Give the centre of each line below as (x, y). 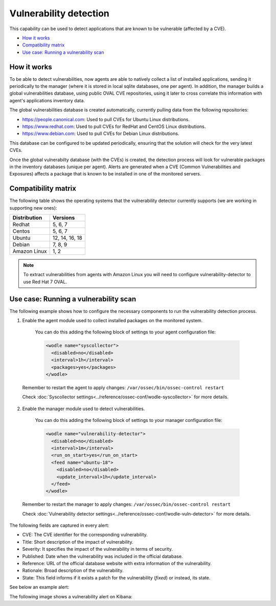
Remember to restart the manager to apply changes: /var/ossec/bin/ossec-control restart (126, 504)
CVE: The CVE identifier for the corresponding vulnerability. (85, 535)
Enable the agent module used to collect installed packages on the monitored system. (112, 321)
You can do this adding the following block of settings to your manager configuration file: (129, 420)
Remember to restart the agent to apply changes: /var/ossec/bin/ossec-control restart (123, 388)
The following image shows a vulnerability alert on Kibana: (71, 596)
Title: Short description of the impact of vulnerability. (78, 542)
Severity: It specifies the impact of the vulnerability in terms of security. (98, 549)
